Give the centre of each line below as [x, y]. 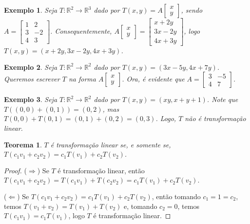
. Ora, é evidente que [153, 79]
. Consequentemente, [81, 31]
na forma [82, 79]
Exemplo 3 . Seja [31, 99]
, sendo [192, 10]
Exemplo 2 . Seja [31, 67]
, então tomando [176, 196]
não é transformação [215, 118]
